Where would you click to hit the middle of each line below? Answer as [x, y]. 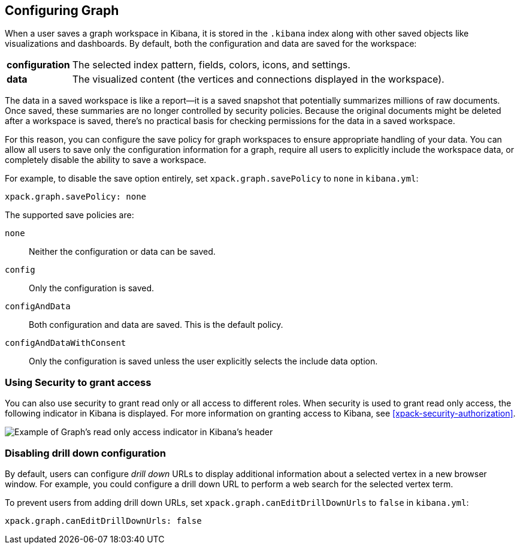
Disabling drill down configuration [85, 453]
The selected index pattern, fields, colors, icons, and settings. [211, 65]
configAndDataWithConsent [66, 343]
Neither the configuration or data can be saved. [122, 252]
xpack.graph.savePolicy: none [76, 197]
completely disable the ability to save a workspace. [106, 160]
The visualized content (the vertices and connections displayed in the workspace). [258, 79]
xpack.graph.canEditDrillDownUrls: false [103, 521]
